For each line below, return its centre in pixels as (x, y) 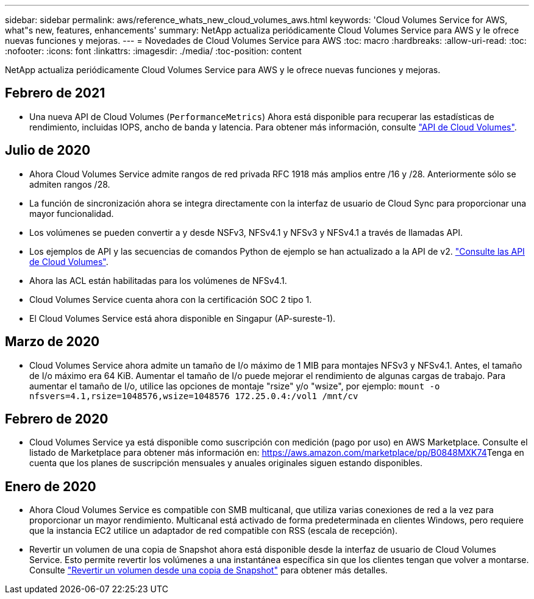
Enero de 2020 (51, 486)
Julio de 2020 (48, 151)
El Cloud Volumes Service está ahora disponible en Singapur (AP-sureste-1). (183, 318)
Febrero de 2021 (55, 93)
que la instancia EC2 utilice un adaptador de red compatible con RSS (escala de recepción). (214, 531)
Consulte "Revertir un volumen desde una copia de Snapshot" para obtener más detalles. (208, 570)
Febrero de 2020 (57, 419)
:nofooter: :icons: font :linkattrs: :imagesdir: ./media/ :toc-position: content (153, 51)
